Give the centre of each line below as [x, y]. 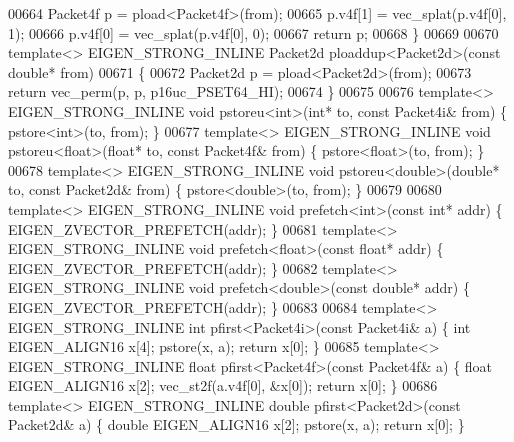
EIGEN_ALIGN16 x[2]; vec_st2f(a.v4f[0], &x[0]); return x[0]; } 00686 [223, 385]
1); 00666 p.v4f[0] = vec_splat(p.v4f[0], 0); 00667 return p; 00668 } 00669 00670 [253, 32]
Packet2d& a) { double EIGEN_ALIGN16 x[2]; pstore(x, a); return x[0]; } [236, 424]
